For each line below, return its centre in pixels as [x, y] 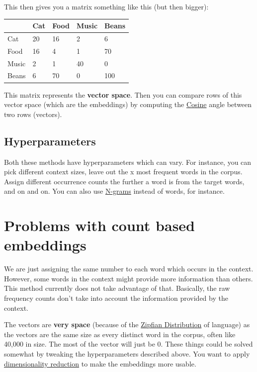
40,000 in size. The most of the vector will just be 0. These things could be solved [128, 344]
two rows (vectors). [33, 114]
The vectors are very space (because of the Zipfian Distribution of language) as [127, 324]
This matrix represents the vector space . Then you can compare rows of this [123, 94]
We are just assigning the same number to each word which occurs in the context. [129, 269]
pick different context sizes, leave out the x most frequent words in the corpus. [123, 172]
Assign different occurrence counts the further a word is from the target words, [124, 181]
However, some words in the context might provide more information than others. [128, 278]
